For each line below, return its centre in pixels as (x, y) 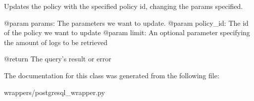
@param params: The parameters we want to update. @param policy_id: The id (126, 23)
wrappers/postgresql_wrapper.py (54, 92)
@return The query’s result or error (58, 59)
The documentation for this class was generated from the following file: (112, 75)
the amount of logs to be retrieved (56, 42)
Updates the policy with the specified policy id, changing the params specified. (124, 6)
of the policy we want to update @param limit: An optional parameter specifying (127, 32)
